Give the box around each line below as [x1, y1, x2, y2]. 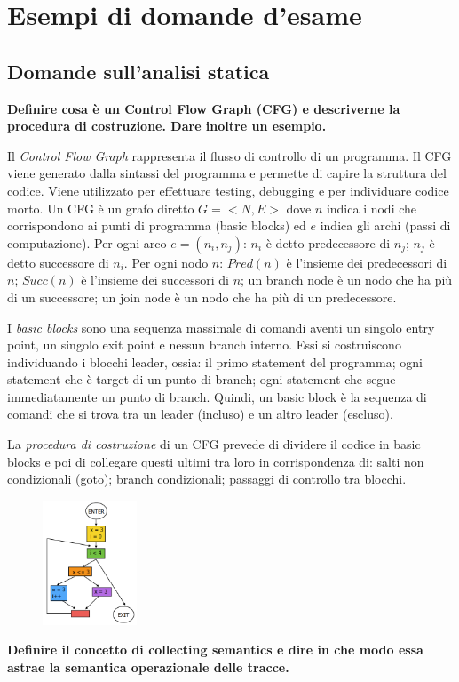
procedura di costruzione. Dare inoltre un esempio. [7, 116, 327, 135]
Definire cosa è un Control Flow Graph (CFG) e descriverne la [7, 99, 400, 117]
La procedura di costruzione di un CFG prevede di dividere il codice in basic [7, 435, 421, 453]
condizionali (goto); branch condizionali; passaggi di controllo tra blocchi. [7, 469, 407, 488]
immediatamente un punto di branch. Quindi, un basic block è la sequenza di [7, 387, 427, 405]
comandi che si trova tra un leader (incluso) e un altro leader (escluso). [7, 405, 393, 423]
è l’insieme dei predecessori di [286, 253, 447, 271]
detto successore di [7, 253, 109, 271]
